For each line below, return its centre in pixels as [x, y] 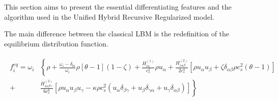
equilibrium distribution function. [56, 43]
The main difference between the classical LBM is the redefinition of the [117, 34]
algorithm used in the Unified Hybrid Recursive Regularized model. [109, 16]
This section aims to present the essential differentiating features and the [118, 7]
